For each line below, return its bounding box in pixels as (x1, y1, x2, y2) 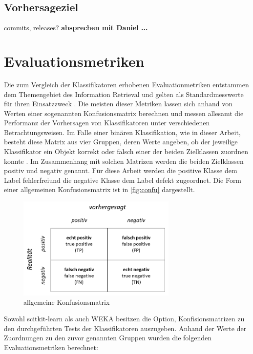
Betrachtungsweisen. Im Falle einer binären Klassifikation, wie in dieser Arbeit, (4, 127, 241, 137)
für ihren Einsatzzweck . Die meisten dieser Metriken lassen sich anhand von (4, 98, 233, 109)
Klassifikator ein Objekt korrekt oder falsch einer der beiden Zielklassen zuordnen (4, 146, 249, 157)
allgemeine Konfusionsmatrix (23, 297, 110, 307)
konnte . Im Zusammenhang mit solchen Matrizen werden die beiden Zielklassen (4, 156, 244, 166)
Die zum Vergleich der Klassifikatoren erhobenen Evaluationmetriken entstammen (4, 79, 249, 89)
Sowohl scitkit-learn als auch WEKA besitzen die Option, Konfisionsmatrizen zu (4, 314, 245, 324)
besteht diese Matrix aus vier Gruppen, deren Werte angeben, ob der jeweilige (4, 137, 238, 147)
